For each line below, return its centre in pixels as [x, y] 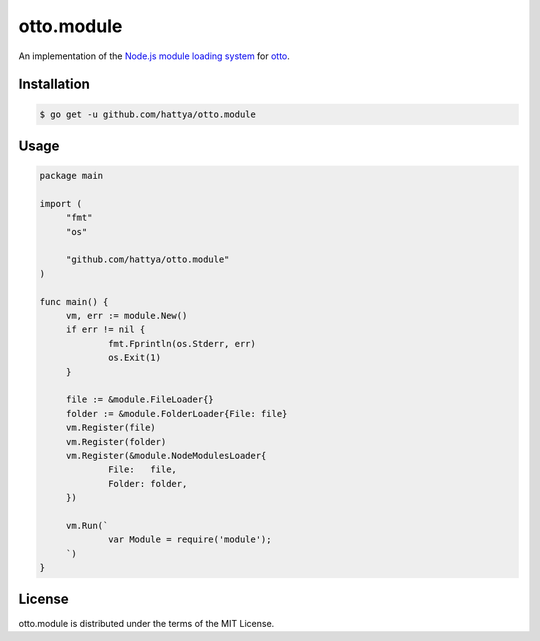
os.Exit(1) [135, 358]
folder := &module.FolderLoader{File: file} [176, 413]
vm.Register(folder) [116, 441]
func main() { [74, 301]
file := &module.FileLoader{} [139, 399]
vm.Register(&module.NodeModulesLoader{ [166, 455]
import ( [61, 203]
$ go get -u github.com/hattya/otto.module [148, 114]
